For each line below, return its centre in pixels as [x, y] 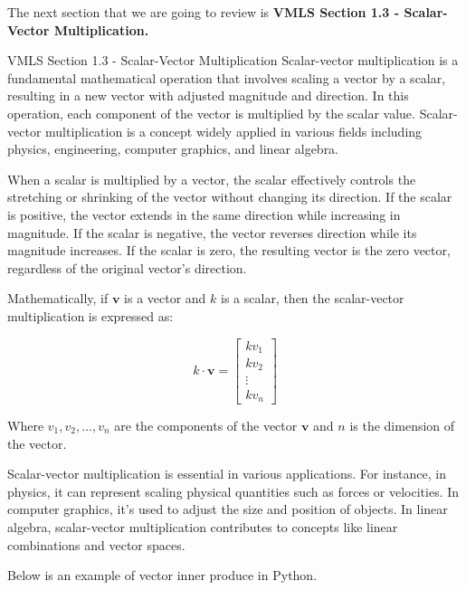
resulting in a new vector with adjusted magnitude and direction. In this [208, 95]
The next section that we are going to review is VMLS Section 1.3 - [204, 12]
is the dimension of [402, 425]
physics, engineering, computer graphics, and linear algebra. [173, 149]
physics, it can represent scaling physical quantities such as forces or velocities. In [233, 491]
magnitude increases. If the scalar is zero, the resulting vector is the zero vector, [229, 250]
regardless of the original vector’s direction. [127, 267]
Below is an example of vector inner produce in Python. [162, 575]
